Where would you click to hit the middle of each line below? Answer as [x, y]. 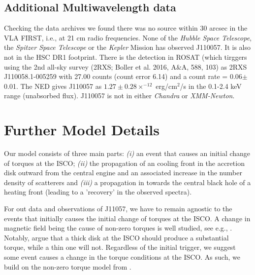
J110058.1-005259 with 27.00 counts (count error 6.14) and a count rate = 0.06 [123, 76]
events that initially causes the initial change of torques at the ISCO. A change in [127, 218]
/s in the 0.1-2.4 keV [211, 86]
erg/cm [166, 86]
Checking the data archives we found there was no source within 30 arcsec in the [126, 28]
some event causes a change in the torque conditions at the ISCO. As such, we [122, 257]
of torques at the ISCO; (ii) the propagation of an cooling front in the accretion [124, 163]
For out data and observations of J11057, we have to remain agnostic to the [118, 209]
